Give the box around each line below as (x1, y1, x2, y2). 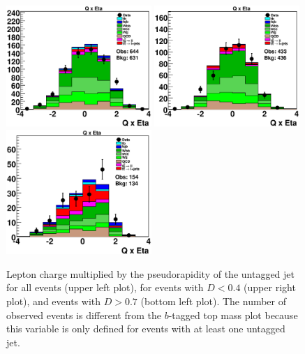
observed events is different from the (6, 307, 161, 322)
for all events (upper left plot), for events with (6, 280, 204, 295)
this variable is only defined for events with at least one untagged (6, 321, 285, 336)
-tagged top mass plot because (168, 307, 298, 322)
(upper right (244, 280, 296, 295)
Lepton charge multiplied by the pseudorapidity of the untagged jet (6, 266, 295, 281)
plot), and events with (6, 293, 101, 308)
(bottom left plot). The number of (140, 293, 287, 308)
